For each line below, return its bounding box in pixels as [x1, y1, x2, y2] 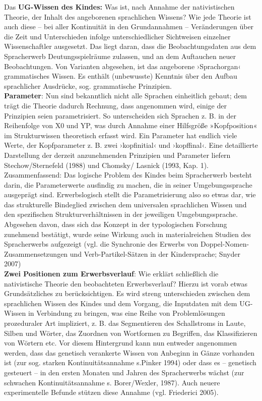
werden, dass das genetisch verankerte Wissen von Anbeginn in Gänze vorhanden [4, 347, 254, 358]
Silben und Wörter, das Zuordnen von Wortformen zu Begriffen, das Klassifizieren [4, 327, 257, 338]
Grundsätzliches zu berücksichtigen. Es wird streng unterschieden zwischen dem [4, 288, 250, 299]
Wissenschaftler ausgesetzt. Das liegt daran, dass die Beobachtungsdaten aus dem [4, 41, 256, 51]
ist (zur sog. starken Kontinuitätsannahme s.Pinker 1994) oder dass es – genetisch [4, 357, 256, 368]
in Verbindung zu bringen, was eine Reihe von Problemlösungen [28, 308, 225, 318]
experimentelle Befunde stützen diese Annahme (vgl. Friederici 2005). [4, 387, 219, 397]
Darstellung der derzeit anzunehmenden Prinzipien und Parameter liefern [4, 149, 231, 160]
